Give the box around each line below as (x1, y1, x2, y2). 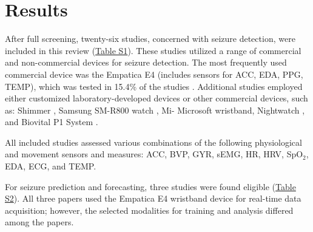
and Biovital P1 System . (5, 115, 98, 128)
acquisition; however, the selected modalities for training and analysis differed (5, 203, 294, 216)
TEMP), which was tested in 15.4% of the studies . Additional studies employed (5, 80, 303, 92)
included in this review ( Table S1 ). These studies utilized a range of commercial (5, 44, 301, 56)
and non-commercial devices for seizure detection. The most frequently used (5, 56, 287, 69)
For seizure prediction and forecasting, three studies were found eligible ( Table (5, 180, 296, 193)
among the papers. (5, 216, 74, 228)
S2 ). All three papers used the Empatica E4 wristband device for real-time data (5, 192, 301, 205)
